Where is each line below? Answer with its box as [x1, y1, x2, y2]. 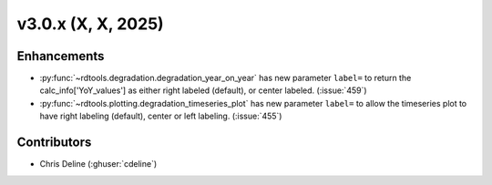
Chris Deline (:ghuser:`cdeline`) [39, 159, 158, 170]
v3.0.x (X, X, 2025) [16, 14, 164, 34]
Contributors [16, 135, 92, 150]
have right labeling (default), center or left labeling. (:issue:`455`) [39, 110, 282, 122]
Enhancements [16, 48, 105, 64]
